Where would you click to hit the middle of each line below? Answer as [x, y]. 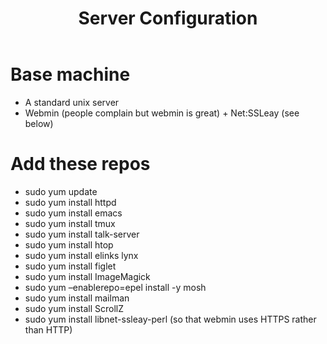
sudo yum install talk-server [82, 234]
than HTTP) [48, 329]
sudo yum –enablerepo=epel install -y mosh [115, 287]
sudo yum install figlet [70, 266]
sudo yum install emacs [73, 213]
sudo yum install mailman [77, 298]
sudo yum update [61, 191]
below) [39, 123]
